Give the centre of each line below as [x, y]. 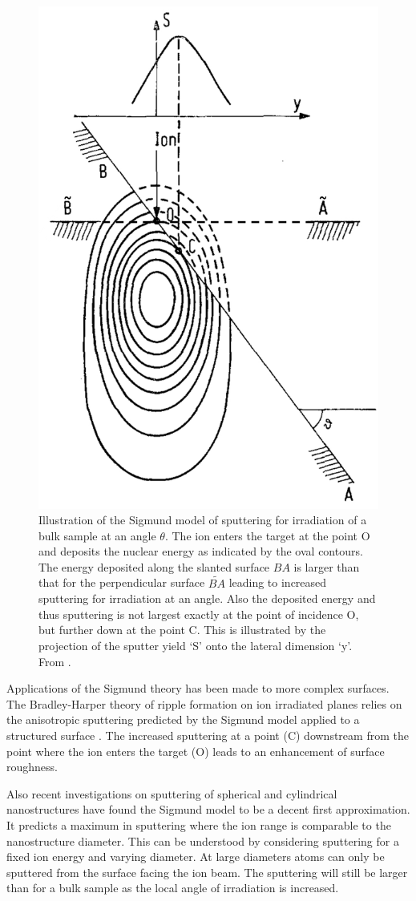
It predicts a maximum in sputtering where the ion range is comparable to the [199, 825]
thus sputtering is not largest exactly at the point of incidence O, [199, 614]
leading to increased [278, 582]
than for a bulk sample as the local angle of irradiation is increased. [173, 888]
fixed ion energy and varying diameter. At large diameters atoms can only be [196, 857]
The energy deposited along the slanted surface [154, 566]
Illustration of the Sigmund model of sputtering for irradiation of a [203, 520]
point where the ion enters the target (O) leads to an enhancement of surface [196, 751]
